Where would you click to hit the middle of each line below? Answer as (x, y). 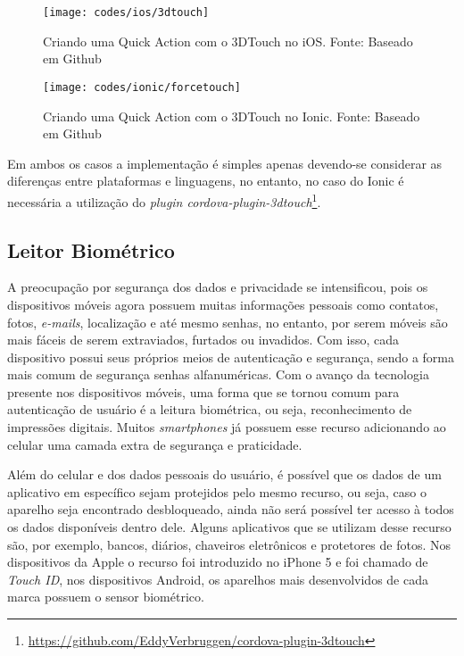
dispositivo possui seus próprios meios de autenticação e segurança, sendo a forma (231, 357)
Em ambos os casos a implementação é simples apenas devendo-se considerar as (225, 163)
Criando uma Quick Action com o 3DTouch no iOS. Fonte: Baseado (228, 41)
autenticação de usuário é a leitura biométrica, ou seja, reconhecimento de (210, 409)
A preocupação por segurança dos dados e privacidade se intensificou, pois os (218, 287)
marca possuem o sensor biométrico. (106, 597)
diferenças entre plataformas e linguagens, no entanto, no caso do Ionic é (206, 181)
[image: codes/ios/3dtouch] (126, 12)
